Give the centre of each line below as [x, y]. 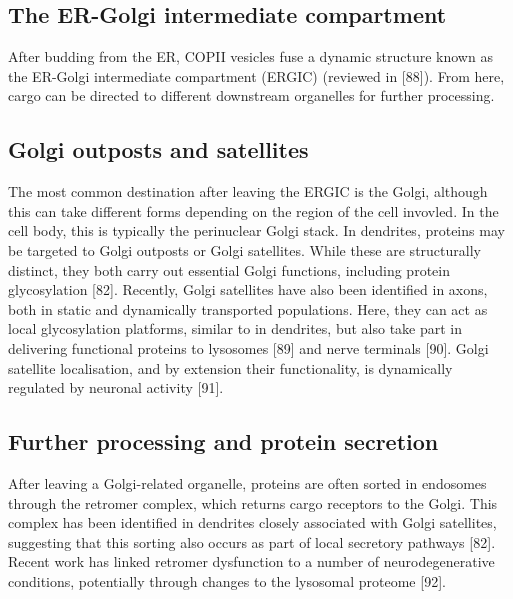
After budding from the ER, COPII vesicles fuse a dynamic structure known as [250, 56]
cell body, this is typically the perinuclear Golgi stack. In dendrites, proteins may [256, 230]
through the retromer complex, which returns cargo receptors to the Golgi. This [253, 502]
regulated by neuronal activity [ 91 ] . [116, 387]
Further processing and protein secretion [223, 441]
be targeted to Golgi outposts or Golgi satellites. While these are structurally [244, 249]
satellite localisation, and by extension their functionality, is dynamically [230, 367]
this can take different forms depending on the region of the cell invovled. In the [253, 210]
